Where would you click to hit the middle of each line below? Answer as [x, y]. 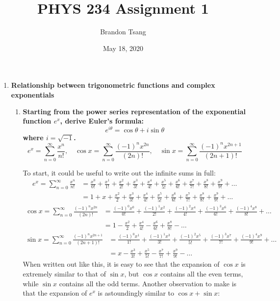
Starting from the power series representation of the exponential [134, 111]
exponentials [33, 94]
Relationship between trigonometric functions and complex [113, 85]
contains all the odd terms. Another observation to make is [148, 283]
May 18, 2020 [123, 48]
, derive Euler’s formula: [102, 121]
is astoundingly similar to [136, 293]
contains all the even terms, [202, 273]
